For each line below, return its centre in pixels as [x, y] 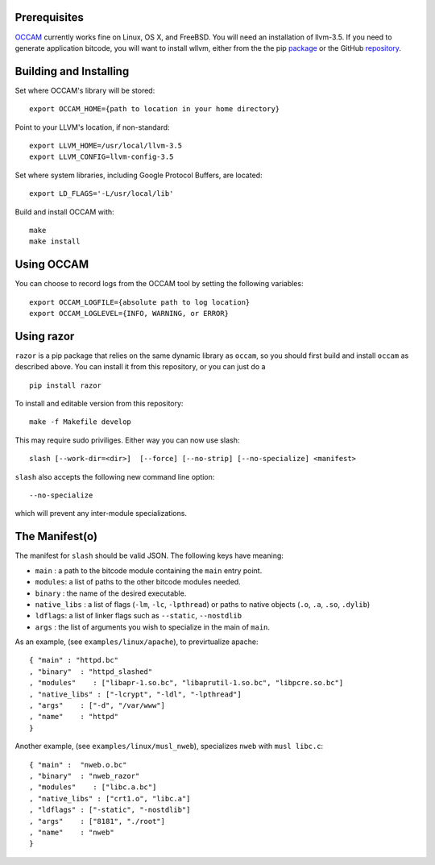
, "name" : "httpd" [74, 717]
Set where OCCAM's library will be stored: [85, 90]
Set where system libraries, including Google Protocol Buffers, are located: [139, 175]
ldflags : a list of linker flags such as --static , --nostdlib [138, 616]
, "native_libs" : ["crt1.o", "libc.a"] [110, 798]
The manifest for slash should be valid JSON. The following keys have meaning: [149, 555]
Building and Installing [72, 71]
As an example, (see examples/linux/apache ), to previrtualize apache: [137, 642]
